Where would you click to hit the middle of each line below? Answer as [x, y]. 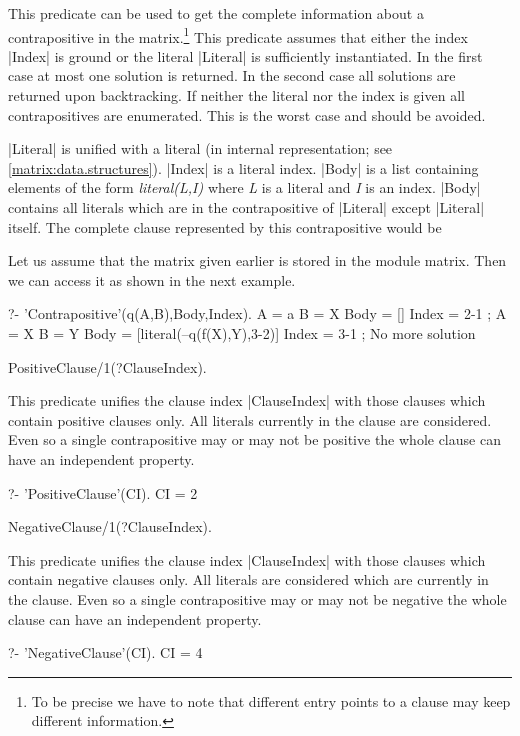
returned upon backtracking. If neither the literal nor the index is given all [236, 95]
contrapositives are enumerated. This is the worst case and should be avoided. [247, 114]
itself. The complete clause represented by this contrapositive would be [225, 226]
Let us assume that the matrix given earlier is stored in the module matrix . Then [257, 260]
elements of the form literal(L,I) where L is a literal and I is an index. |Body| [244, 187]
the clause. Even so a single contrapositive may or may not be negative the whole [257, 598]
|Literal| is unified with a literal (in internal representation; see [200, 148]
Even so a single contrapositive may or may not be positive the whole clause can [254, 439]
